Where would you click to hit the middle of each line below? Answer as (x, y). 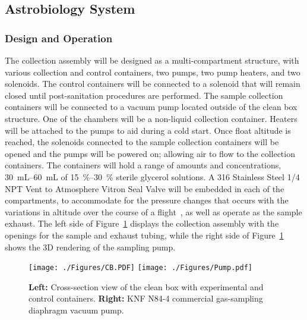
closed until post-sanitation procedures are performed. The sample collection (144, 95)
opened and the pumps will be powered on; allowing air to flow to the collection (150, 153)
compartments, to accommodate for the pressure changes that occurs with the (147, 200)
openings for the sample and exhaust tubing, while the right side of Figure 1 (144, 235)
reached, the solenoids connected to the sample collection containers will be (142, 142)
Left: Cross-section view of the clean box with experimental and (146, 286)
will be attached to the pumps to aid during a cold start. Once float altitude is (148, 130)
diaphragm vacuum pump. (76, 310)
